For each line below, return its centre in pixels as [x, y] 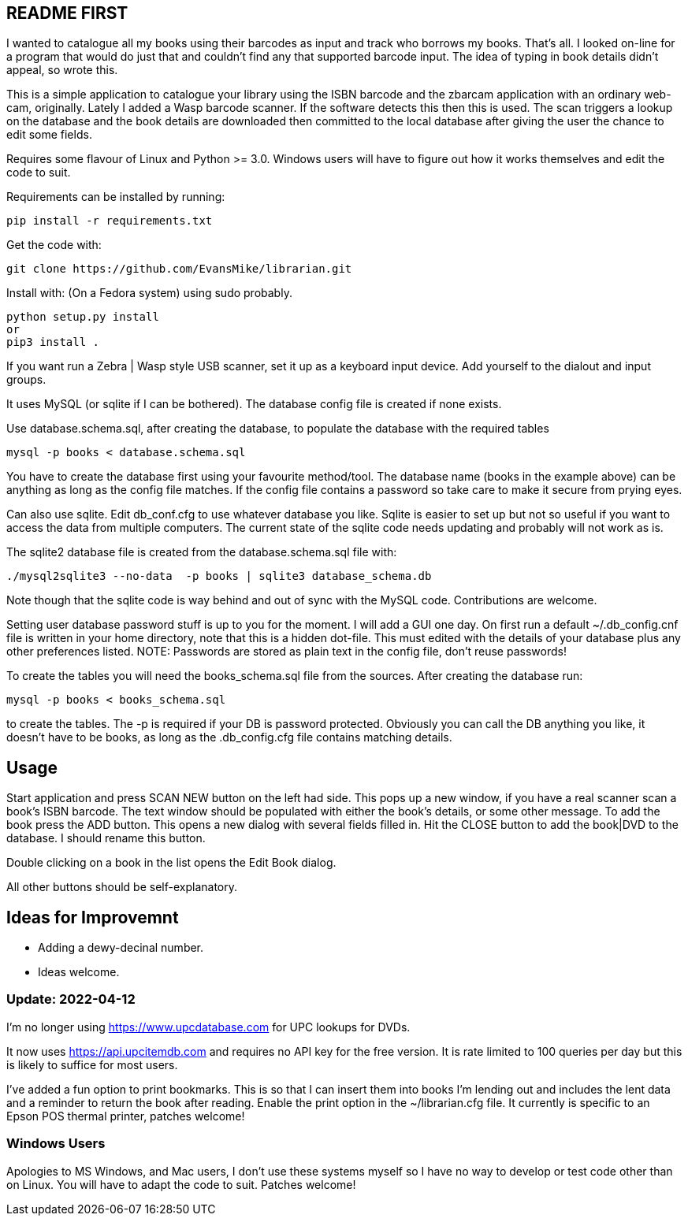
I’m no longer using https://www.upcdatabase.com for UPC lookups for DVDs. [208, 1027]
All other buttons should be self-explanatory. [122, 887]
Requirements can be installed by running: [116, 197]
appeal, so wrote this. [62, 70]
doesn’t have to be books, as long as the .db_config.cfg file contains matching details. [229, 737]
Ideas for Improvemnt [93, 917]
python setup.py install [83, 317]
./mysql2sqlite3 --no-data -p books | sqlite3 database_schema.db [219, 576]
